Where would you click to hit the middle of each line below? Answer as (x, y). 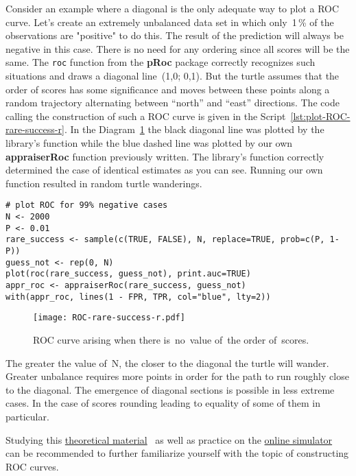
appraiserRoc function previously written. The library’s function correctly (165, 156)
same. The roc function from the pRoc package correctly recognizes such (161, 62)
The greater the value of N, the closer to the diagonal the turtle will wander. (167, 362)
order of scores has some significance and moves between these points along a (168, 89)
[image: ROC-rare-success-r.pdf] (109, 318)
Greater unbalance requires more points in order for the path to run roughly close (177, 376)
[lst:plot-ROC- (320, 116)
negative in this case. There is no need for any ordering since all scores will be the (178, 48)
